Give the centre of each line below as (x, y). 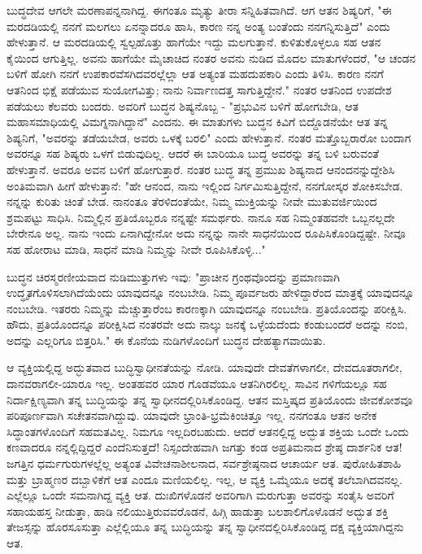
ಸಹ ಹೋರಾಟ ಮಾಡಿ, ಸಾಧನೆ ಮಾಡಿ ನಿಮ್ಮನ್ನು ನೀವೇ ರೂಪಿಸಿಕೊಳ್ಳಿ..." (136, 249)
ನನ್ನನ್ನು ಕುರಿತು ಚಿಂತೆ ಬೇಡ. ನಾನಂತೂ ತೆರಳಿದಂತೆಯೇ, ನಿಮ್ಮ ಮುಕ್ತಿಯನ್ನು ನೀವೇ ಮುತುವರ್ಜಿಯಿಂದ (192, 201)
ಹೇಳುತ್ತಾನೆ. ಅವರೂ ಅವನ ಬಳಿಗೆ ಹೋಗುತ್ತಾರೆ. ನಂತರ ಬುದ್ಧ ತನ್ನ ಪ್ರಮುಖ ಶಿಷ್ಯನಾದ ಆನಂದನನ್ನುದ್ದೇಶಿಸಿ (201, 169)
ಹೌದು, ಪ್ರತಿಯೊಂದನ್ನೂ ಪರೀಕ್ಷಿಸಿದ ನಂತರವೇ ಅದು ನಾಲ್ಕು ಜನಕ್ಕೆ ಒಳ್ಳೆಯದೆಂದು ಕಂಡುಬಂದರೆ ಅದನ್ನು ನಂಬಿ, (207, 324)
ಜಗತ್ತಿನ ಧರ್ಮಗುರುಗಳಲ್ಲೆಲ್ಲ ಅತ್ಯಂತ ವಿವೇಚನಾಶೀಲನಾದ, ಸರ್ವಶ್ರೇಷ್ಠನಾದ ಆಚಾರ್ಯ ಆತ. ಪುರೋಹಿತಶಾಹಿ (204, 463)
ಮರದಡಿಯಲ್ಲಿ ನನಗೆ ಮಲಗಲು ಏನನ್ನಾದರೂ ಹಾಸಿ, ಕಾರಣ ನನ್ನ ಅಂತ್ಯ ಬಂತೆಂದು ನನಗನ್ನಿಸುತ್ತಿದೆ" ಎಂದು (198, 26)
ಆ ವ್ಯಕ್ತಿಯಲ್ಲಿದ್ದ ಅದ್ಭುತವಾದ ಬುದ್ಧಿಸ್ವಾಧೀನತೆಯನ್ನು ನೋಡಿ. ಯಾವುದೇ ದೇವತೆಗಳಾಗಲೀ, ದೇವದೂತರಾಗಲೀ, (204, 367)
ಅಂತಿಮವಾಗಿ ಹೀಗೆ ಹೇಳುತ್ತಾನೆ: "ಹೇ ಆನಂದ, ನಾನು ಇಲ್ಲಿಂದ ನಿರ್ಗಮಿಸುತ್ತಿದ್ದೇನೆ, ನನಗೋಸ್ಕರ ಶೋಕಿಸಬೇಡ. (205, 185)
